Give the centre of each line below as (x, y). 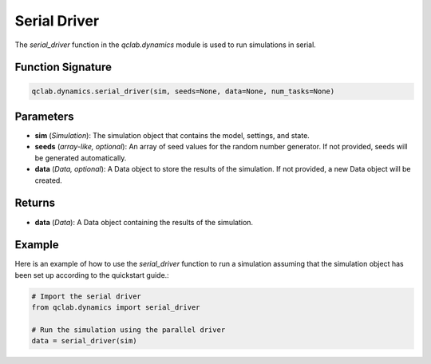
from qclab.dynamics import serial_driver (116, 308)
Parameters (44, 116)
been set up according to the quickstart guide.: (92, 275)
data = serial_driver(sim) (84, 341)
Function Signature (63, 67)
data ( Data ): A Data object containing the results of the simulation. (144, 222)
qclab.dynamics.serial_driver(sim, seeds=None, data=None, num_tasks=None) (183, 91)
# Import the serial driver (86, 296)
